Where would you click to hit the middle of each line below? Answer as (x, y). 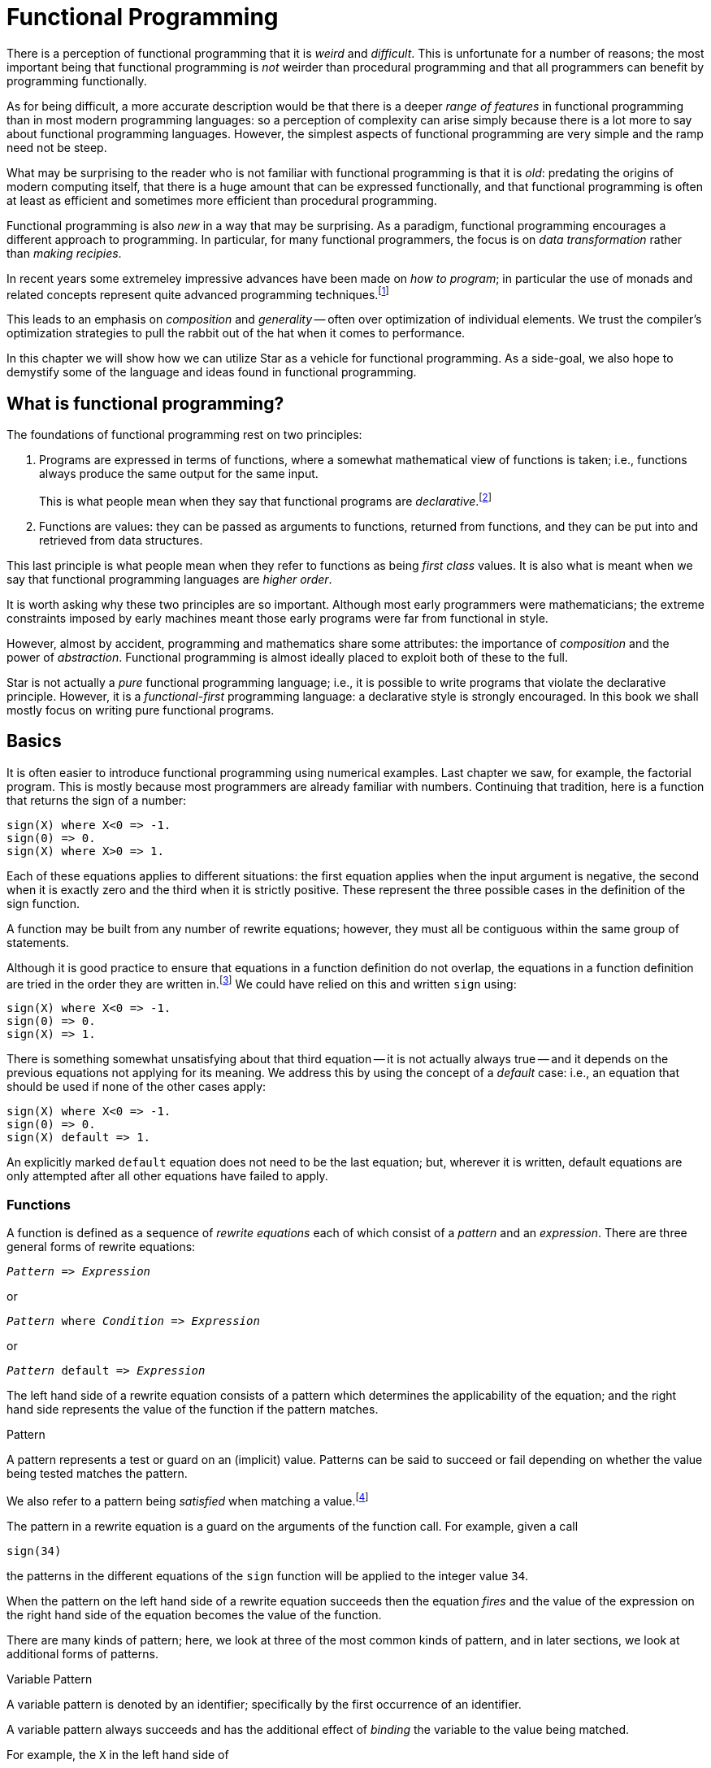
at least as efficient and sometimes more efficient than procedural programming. (222, 200)
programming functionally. (77, 80)
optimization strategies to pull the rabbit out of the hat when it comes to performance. (236, 333)
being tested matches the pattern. (97, 1474)
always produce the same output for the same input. (179, 474)
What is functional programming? (145, 403)
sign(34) (34, 1551)
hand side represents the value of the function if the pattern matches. (193, 1410)
